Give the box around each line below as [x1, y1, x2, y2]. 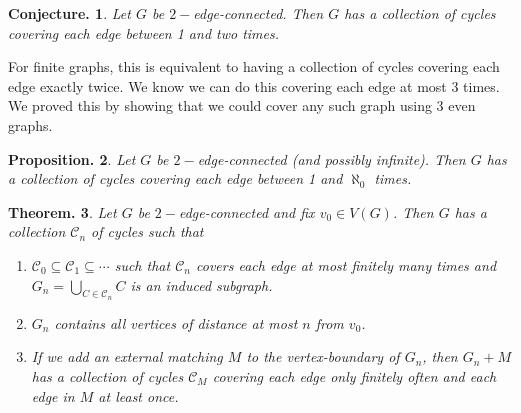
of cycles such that [91, 221, 204, 242]
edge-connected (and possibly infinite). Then [197, 148, 466, 169]
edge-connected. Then [193, 3, 324, 23]
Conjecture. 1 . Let [8, 3, 131, 23]
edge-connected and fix [178, 201, 315, 222]
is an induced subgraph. [130, 274, 273, 295]
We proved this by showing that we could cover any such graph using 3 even [8, 95, 476, 116]
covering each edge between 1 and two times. [8, 22, 280, 43]
